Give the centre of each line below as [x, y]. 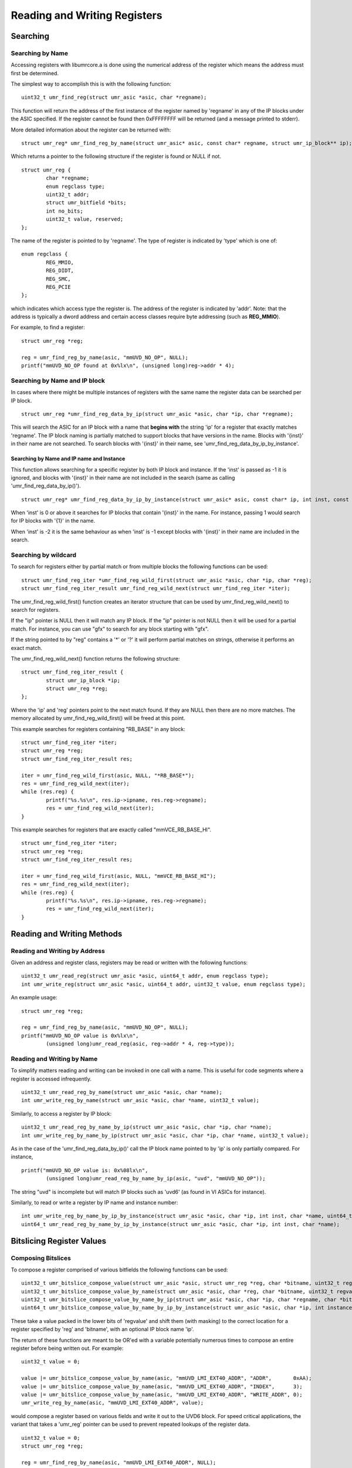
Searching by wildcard [43, 555]
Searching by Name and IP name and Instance [68, 459]
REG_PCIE [58, 287]
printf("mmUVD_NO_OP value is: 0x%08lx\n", [85, 1170]
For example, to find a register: [48, 327]
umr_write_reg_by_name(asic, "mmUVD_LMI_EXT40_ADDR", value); [113, 1403]
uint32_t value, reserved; [85, 219]
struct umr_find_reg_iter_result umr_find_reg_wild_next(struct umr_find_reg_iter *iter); [156, 588]
